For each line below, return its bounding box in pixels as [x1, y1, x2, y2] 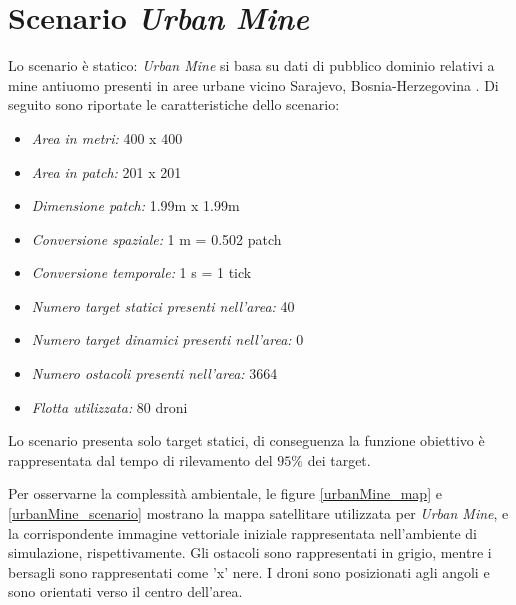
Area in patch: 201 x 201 [31, 161, 182, 182]
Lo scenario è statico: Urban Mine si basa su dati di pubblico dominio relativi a [8, 55, 495, 76]
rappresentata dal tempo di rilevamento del [8, 449, 273, 470]
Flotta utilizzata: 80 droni [31, 396, 188, 417]
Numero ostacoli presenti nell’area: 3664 [31, 363, 278, 384]
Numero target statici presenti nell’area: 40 [31, 295, 295, 316]
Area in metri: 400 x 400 [31, 127, 183, 148]
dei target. [307, 449, 371, 470]
